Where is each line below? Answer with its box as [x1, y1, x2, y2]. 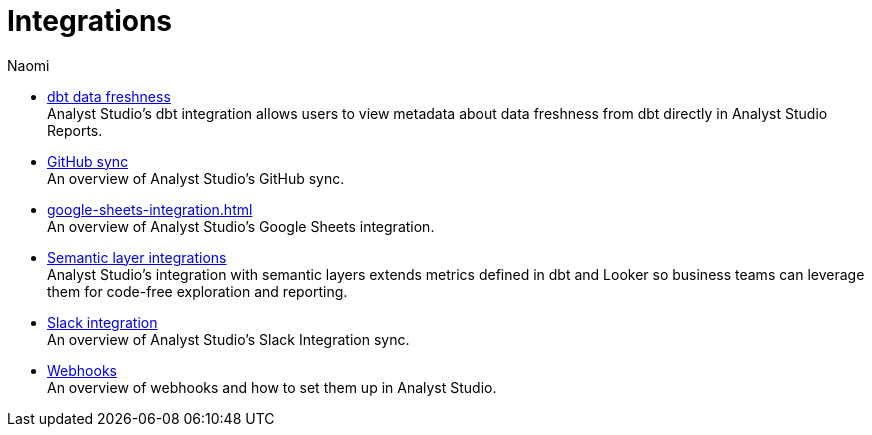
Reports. [47, 121, 103, 139]
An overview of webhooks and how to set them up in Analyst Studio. [47, 378, 497, 396]
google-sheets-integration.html [47, 200, 253, 218]
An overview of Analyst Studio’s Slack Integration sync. [47, 330, 410, 348]
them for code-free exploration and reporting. [47, 282, 348, 300]
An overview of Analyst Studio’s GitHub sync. [47, 169, 345, 187]
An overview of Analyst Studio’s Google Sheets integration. [47, 217, 435, 235]
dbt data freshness [47, 87, 171, 105]
